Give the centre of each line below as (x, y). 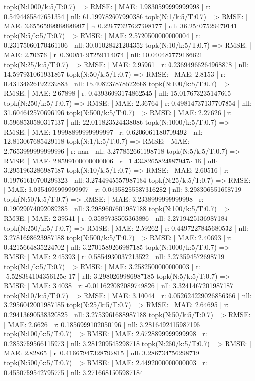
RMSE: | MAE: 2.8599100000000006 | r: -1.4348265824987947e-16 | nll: (111, 160)
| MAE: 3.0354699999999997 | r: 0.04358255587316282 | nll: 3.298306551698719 (123, 189)
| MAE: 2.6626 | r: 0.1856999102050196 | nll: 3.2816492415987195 (102, 324)
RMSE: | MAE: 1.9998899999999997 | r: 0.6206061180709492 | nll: (103, 131)
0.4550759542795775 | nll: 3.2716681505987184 (74, 372)
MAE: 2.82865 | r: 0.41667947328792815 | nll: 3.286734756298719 (102, 353)
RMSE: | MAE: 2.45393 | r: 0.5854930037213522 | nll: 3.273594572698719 (114, 257)
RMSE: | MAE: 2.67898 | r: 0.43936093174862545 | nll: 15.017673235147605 (118, 93)
